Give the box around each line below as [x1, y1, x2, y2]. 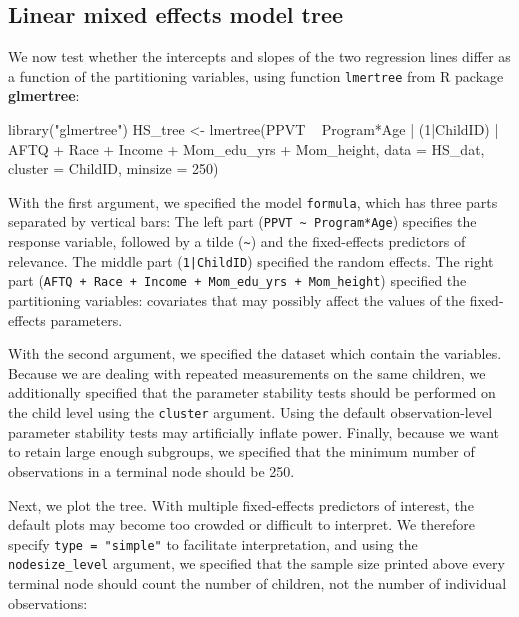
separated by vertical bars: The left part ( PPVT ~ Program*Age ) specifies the [8, 211, 477, 232]
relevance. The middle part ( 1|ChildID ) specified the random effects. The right [8, 250, 494, 271]
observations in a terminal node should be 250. [8, 460, 295, 481]
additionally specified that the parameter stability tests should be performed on [8, 382, 496, 403]
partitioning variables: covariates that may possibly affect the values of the [8, 290, 466, 311]
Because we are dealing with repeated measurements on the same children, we [8, 362, 486, 383]
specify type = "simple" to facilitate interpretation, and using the [8, 533, 418, 554]
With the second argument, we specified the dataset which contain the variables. [8, 343, 502, 364]
